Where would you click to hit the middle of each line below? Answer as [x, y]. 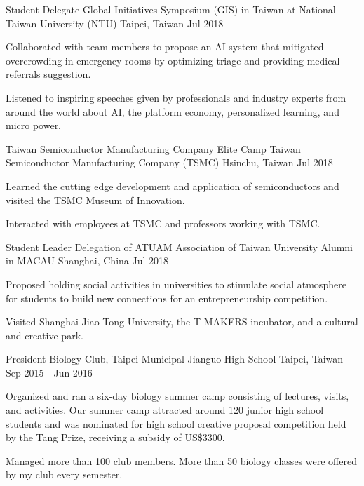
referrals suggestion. [48, 74]
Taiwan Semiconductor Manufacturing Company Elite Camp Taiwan [153, 148]
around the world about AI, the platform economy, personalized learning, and [173, 111]
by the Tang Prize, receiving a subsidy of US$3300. [115, 437]
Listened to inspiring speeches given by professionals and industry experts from [176, 97]
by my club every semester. [64, 474]
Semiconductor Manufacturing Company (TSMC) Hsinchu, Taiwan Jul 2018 [169, 162]
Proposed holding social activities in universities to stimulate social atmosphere [176, 284]
